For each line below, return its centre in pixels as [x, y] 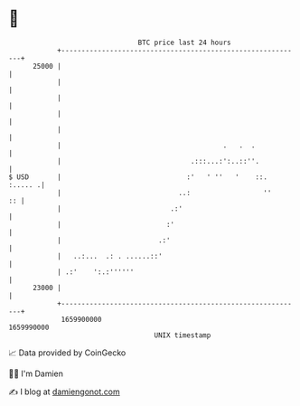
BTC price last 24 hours [184, 42]
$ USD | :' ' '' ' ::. [138, 177]
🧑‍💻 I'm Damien [36, 373]
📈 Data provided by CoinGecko [67, 353]
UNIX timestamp [183, 335]
